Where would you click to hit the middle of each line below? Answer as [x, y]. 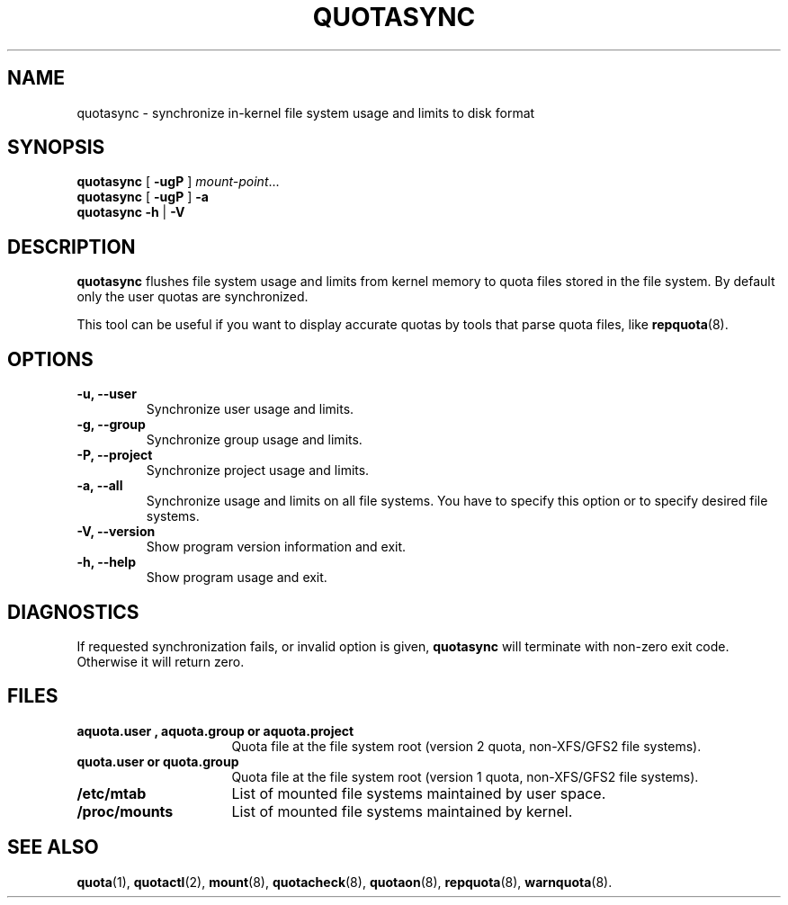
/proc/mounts [125, 811]
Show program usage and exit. [237, 578]
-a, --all [100, 486]
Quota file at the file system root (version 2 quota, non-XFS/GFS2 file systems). [466, 746]
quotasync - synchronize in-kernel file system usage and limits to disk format [306, 112]
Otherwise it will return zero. [161, 661]
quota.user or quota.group [158, 761]
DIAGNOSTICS [73, 612]
